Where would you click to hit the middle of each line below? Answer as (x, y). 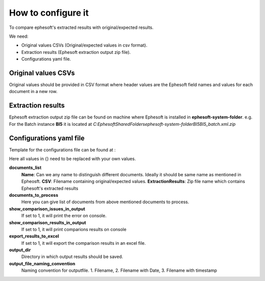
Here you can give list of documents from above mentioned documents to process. (105, 202)
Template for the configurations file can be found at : (62, 150)
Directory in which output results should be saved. (72, 257)
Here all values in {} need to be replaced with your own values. (72, 159)
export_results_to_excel (34, 236)
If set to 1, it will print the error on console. (64, 216)
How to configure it (49, 13)
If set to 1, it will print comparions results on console (74, 229)
